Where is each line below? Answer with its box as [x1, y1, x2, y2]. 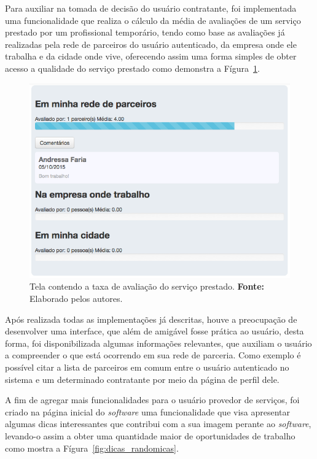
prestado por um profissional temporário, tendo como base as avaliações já [5, 26, 285, 39]
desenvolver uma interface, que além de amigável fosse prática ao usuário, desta [5, 325, 304, 337]
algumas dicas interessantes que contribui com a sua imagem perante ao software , [5, 417, 311, 430]
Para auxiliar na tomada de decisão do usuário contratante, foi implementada [5, 2, 297, 14]
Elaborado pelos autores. [29, 291, 123, 304]
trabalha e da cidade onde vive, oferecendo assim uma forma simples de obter [5, 50, 297, 63]
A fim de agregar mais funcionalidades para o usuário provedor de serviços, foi [5, 393, 300, 406]
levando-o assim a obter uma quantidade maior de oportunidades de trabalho [5, 429, 295, 442]
